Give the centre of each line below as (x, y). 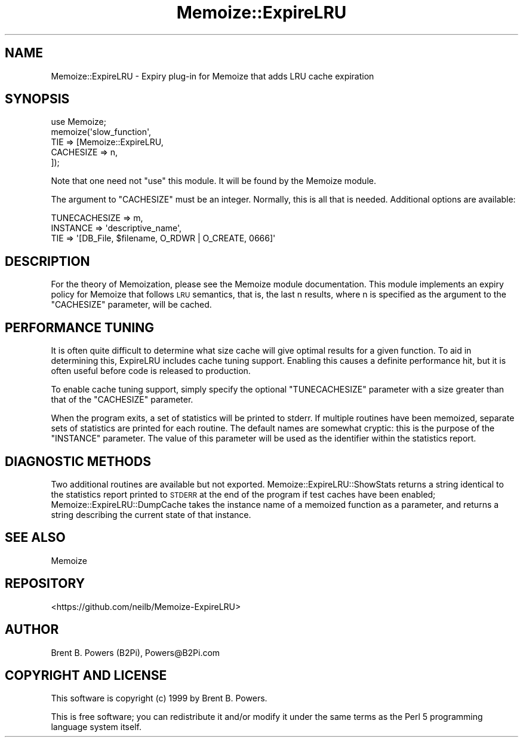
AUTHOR (32, 630)
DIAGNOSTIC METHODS (78, 461)
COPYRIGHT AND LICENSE (86, 675)
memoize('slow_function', (101, 132)
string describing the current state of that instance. (151, 514)
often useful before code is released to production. (151, 371)
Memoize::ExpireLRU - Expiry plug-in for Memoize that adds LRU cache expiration (213, 76)
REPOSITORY (45, 584)
